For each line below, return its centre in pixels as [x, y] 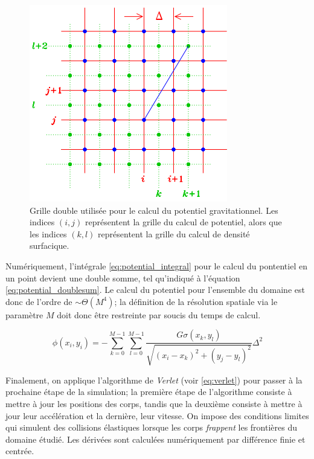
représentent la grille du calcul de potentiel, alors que [183, 222]
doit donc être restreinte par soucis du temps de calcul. [159, 314]
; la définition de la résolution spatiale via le [196, 301]
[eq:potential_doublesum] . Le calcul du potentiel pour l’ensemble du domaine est [155, 290]
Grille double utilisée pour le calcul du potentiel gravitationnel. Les [154, 210]
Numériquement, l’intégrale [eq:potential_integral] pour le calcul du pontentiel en [156, 265]
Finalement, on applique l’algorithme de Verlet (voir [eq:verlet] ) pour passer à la [154, 380]
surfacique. [50, 246]
